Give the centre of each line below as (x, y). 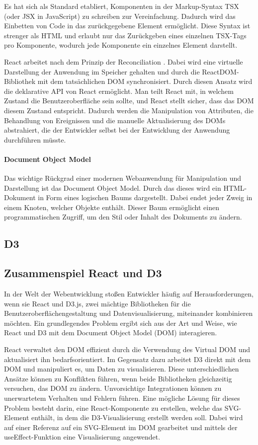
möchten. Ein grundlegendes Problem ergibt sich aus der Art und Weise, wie (121, 323)
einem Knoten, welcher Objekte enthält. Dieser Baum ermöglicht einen (112, 207)
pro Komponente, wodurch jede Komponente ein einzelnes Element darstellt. (121, 45)
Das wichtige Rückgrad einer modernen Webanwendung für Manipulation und (123, 178)
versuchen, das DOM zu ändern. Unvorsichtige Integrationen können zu (113, 388)
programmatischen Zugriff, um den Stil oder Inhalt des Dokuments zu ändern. (123, 217)
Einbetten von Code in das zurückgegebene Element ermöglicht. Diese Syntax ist (127, 26)
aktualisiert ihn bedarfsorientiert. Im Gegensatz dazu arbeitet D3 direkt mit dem (128, 359)
